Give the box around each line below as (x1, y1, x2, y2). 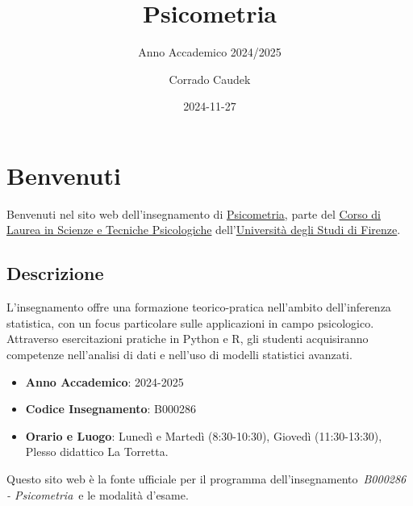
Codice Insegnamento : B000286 (25, 400, 196, 417)
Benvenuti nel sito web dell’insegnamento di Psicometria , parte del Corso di (6, 205, 381, 222)
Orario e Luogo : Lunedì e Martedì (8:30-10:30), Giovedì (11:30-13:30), (25, 427, 382, 444)
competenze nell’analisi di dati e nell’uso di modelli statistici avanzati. (6, 346, 353, 363)
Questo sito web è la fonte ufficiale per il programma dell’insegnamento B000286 (6, 470, 407, 487)
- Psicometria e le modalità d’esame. (6, 486, 189, 503)
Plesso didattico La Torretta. (25, 443, 169, 460)
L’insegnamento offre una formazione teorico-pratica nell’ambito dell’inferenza (6, 299, 391, 316)
